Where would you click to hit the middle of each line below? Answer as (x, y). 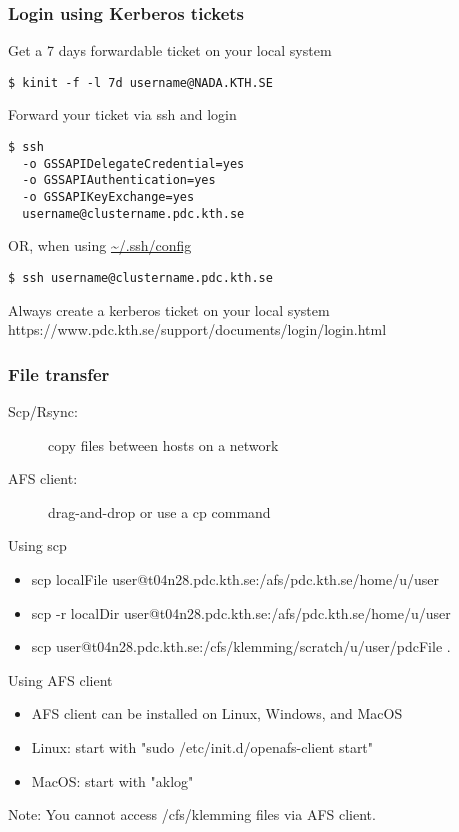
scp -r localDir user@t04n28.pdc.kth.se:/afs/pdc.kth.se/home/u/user (241, 612)
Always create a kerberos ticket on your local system (169, 309)
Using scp (37, 545)
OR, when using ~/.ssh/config (100, 245)
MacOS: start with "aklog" (112, 780)
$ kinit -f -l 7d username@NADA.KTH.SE (140, 82)
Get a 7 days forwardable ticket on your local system (170, 50)
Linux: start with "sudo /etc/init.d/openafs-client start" (202, 746)
